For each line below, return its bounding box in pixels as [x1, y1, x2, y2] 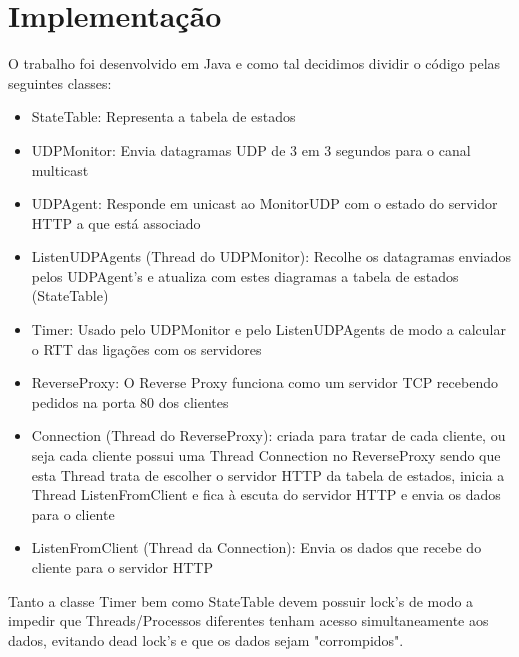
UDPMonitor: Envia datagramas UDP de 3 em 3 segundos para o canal [31, 139, 471, 160]
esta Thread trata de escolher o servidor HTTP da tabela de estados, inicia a [31, 464, 505, 485]
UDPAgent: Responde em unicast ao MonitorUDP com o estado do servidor [31, 193, 498, 214]
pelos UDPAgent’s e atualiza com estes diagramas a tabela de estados [31, 265, 459, 286]
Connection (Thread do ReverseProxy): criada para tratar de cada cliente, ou [31, 425, 506, 446]
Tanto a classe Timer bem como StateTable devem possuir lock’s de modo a [8, 590, 474, 611]
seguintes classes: [8, 72, 112, 93]
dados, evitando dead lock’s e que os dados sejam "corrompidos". [8, 629, 404, 650]
